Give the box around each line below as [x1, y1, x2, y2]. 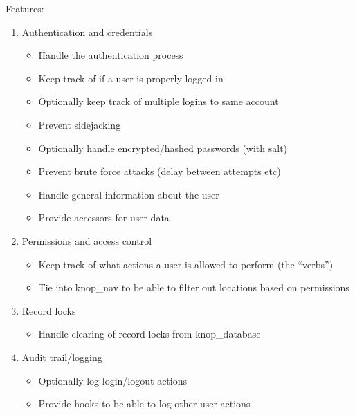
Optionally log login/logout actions [38, 373, 187, 387]
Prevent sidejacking [38, 117, 121, 131]
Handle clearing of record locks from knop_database [38, 326, 261, 341]
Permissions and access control [21, 233, 152, 248]
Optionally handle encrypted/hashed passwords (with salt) [38, 140, 288, 155]
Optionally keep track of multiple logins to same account [38, 94, 279, 109]
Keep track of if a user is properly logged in [38, 71, 224, 85]
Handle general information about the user [38, 187, 219, 201]
